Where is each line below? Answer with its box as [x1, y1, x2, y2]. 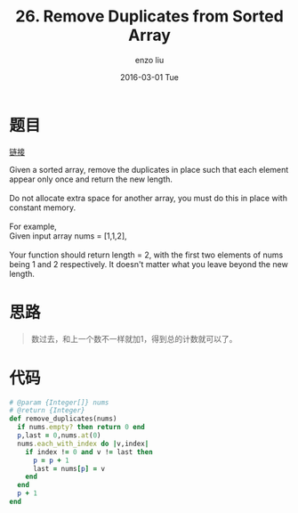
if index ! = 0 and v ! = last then [25, 447, 153, 456]
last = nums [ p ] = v [32, 464, 105, 473]
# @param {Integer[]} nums [9, 398, 109, 407]
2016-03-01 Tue [119, 71, 180, 82]
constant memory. [9, 202, 77, 213]
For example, [9, 221, 58, 232]
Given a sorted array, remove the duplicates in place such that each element [9, 164, 289, 175]
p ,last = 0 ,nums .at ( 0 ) [17, 431, 101, 440]
